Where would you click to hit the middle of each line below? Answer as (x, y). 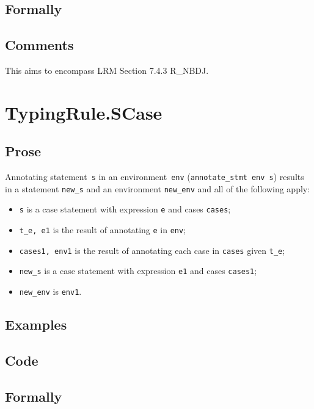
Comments (39, 45)
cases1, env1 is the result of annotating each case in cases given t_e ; (152, 250)
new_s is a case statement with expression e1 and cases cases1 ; (138, 271)
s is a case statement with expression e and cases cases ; (125, 209)
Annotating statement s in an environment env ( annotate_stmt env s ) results (155, 177)
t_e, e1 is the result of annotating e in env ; (103, 230)
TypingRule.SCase (84, 112)
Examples (36, 324)
